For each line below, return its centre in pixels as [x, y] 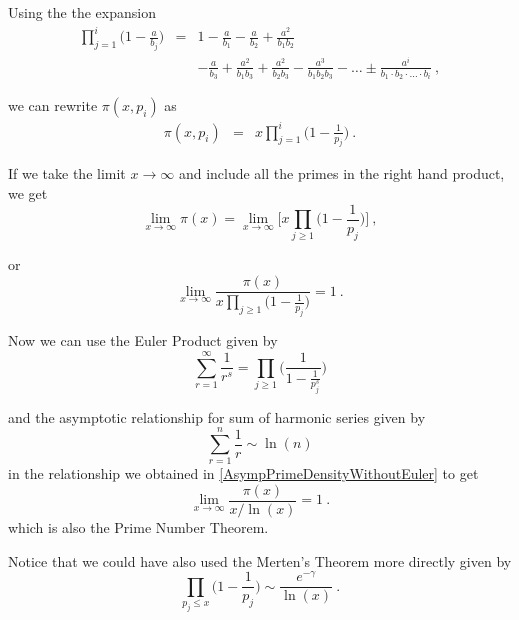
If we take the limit [67, 173]
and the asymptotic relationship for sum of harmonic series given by [217, 416]
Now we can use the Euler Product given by [143, 340]
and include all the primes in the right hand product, [341, 173]
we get [28, 193]
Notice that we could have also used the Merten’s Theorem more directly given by [260, 560]
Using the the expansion [82, 12]
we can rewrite [53, 105]
